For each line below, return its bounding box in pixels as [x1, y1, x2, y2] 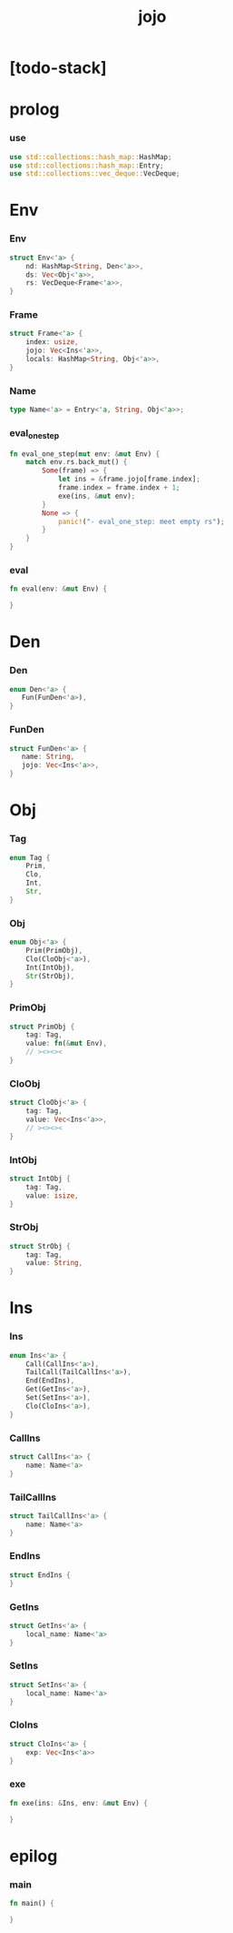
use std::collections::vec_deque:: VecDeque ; [9, 169, 180, 178]
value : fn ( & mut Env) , [25, 1039, 107, 1048]
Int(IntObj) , [25, 963, 75, 972]
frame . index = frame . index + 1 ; [57, 483, 180, 492]
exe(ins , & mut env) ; [57, 491, 136, 501]
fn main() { [9, 1898, 54, 1908]
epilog [9, 1846, 58, 1867]
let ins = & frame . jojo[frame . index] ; [57, 475, 201, 484]
